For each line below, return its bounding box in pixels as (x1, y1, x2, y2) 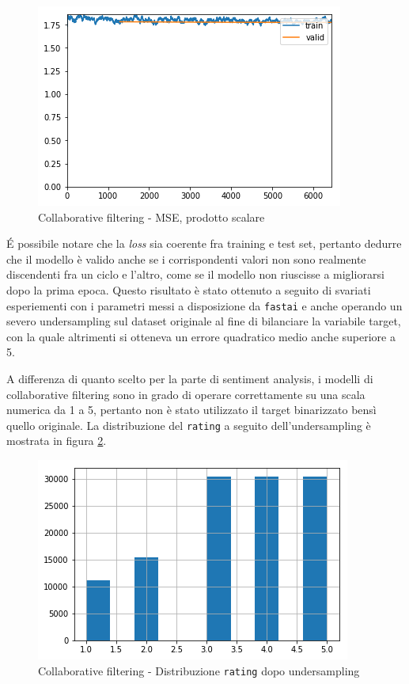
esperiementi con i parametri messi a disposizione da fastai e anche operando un (6, 297, 403, 313)
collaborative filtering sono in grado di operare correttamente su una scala (6, 386, 365, 402)
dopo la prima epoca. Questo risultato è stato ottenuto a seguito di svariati (6, 281, 371, 298)
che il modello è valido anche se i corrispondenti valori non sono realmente (6, 250, 366, 267)
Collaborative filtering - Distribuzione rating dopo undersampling (38, 662, 360, 678)
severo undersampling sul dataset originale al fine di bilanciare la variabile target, (6, 313, 401, 329)
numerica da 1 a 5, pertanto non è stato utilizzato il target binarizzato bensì (6, 401, 377, 418)
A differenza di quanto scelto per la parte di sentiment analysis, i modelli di (6, 370, 373, 386)
